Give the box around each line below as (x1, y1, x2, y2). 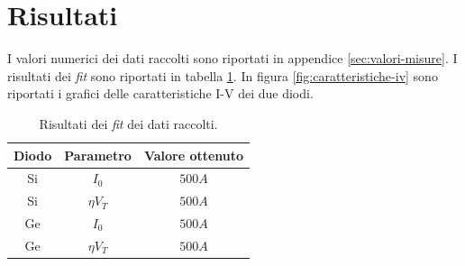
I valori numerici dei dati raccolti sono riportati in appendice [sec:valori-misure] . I (7, 49, 458, 68)
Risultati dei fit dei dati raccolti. (39, 114, 218, 133)
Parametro (64, 145, 132, 164)
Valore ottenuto (143, 145, 244, 164)
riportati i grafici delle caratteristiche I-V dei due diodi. (7, 84, 314, 103)
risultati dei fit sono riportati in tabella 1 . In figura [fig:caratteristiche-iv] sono (7, 66, 438, 85)
